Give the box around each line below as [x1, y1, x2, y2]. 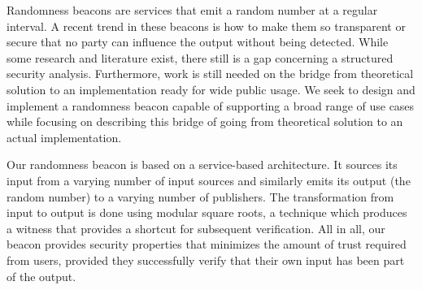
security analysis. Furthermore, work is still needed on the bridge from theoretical [7, 65, 414, 82]
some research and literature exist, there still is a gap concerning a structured [7, 49, 394, 66]
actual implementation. [7, 128, 122, 145]
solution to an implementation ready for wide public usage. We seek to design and [7, 80, 415, 97]
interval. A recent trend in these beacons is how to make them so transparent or [7, 17, 406, 34]
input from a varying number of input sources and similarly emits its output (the [7, 171, 411, 188]
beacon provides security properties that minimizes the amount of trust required [7, 236, 407, 253]
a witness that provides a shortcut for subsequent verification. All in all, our [7, 219, 385, 236]
